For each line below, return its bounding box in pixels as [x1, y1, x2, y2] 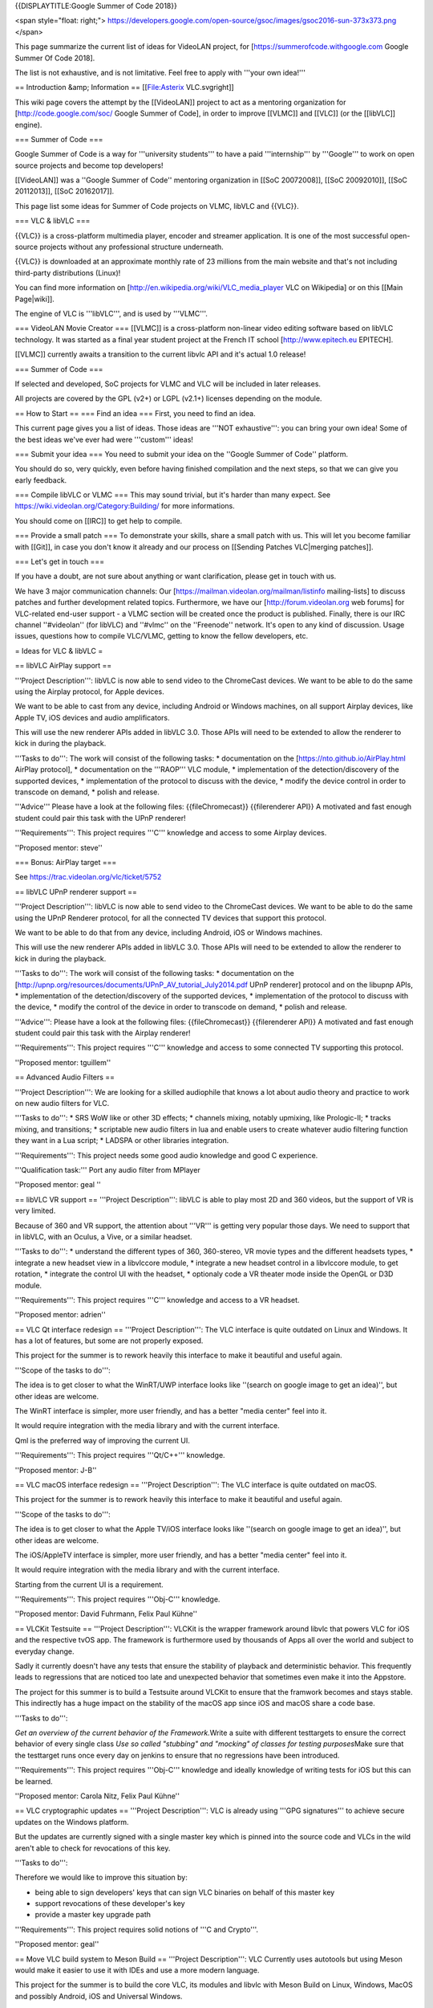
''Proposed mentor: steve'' [14, 843, 103, 852]
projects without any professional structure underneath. [39, 242, 224, 252]
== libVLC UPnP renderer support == [14, 887, 138, 896]
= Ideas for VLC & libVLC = [14, 646, 103, 655]
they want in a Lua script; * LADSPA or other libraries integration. [14, 1136, 229, 1145]
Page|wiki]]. [14, 294, 55, 304]
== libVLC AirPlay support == [14, 661, 112, 671]
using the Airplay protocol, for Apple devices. [14, 687, 164, 696]
